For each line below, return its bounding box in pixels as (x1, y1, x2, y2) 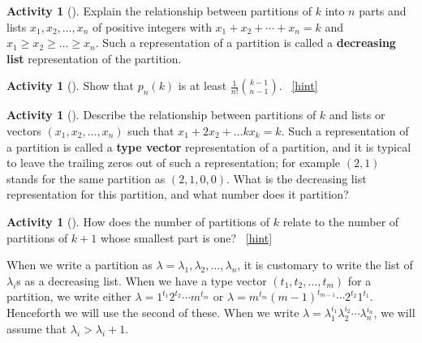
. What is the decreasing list (226, 169, 367, 187)
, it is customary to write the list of (237, 256, 413, 273)
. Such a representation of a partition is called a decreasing (95, 34, 396, 51)
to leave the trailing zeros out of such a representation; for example (6, 154, 341, 171)
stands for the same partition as (6, 169, 166, 187)
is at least (178, 77, 227, 94)
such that (127, 122, 174, 139)
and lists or (329, 106, 385, 123)
